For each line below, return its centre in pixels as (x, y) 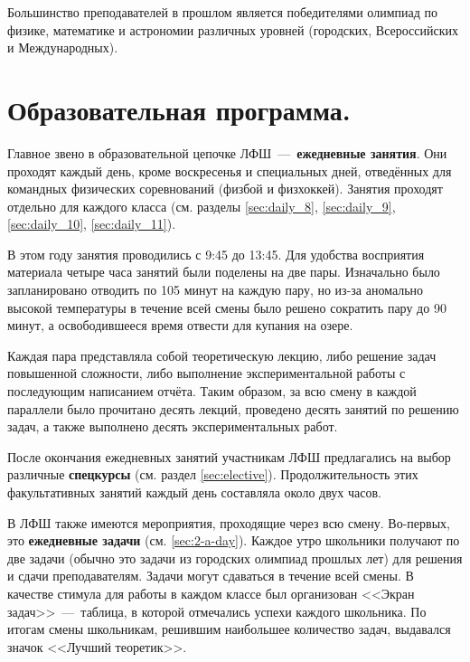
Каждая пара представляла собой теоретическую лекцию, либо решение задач (222, 355)
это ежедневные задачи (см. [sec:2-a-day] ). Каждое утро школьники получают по (234, 540)
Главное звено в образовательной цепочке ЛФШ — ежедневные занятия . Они (227, 152)
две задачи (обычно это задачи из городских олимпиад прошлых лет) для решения (235, 558)
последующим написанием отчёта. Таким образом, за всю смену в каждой (212, 391)
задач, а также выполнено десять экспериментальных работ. (173, 426)
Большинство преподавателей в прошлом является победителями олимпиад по (222, 12)
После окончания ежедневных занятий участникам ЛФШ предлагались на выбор (229, 456)
